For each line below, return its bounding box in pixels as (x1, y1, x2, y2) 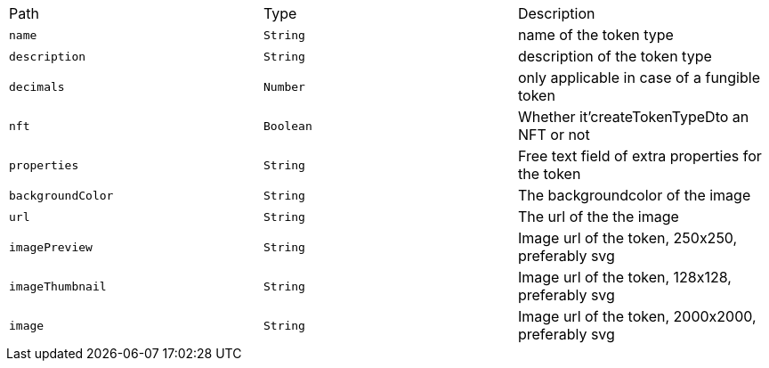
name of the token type (517, 26, 674, 44)
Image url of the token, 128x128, (517, 268, 732, 286)
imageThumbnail (9, 279, 107, 293)
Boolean (263, 119, 312, 133)
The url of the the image (517, 208, 679, 225)
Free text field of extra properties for (517, 147, 762, 165)
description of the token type (517, 47, 712, 65)
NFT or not (517, 126, 590, 143)
